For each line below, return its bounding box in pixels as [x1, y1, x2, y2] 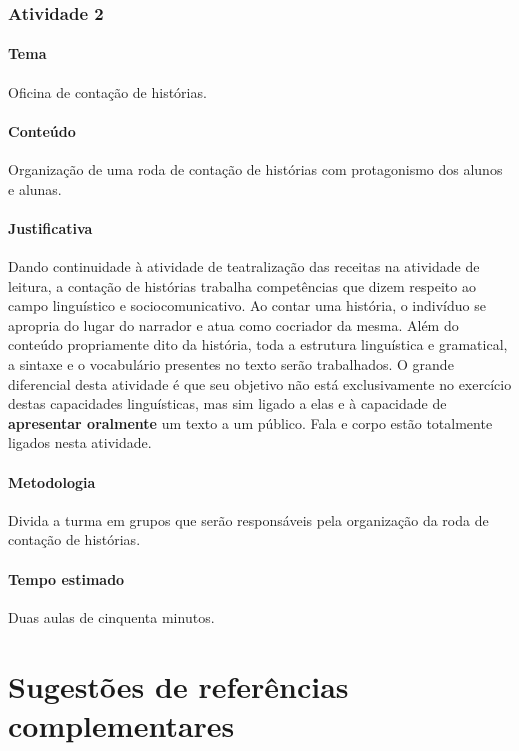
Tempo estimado [8, 568, 125, 589]
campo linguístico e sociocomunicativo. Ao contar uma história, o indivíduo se [8, 295, 486, 316]
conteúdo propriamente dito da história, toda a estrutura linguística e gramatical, [8, 334, 508, 355]
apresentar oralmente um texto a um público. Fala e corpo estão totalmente [8, 412, 493, 433]
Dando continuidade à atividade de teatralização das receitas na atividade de [8, 256, 480, 277]
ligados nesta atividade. [8, 432, 152, 453]
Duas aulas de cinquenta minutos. [8, 606, 215, 627]
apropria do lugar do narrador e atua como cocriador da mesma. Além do [8, 314, 459, 335]
